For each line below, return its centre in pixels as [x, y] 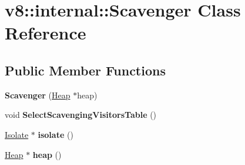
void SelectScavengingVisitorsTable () [81, 115]
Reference [46, 33]
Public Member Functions [85, 70]
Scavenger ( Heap [38, 95]
